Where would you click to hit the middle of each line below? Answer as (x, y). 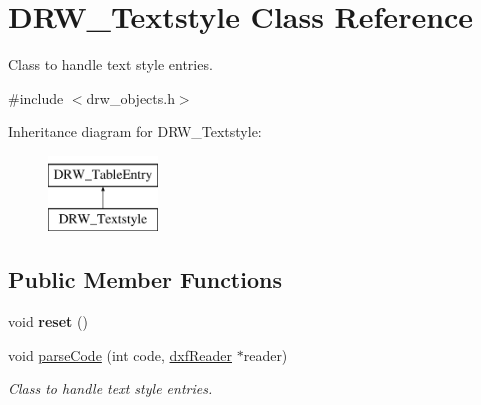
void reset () (48, 321)
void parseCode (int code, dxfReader (120, 354)
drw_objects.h (130, 97)
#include (36, 97)
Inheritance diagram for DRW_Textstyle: (135, 131)
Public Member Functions (145, 279)
